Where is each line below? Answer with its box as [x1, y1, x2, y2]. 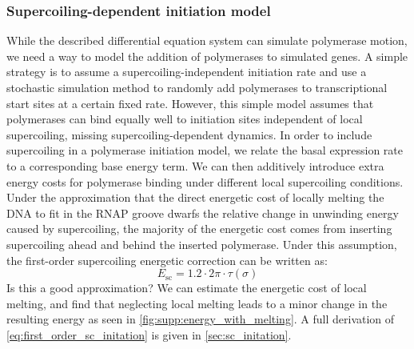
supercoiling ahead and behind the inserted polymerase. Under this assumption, [6, 235, 397, 252]
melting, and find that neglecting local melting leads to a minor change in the [6, 295, 388, 311]
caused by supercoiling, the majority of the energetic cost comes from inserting [6, 220, 392, 237]
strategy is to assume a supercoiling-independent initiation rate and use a [6, 63, 367, 80]
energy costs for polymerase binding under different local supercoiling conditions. [6, 173, 404, 190]
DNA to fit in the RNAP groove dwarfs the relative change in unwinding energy [6, 204, 399, 221]
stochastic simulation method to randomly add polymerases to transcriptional [6, 79, 388, 95]
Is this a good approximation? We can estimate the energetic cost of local [6, 279, 367, 296]
